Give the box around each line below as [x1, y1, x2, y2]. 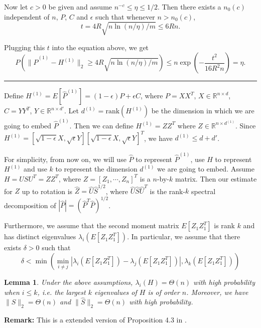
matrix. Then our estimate [175, 173, 257, 184]
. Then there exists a [158, 2, 221, 12]
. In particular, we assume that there [127, 231, 240, 242]
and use [24, 163, 47, 174]
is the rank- [150, 186, 186, 196]
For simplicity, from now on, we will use [4, 153, 126, 164]
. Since [235, 120, 256, 130]
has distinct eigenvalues [4, 231, 76, 242]
